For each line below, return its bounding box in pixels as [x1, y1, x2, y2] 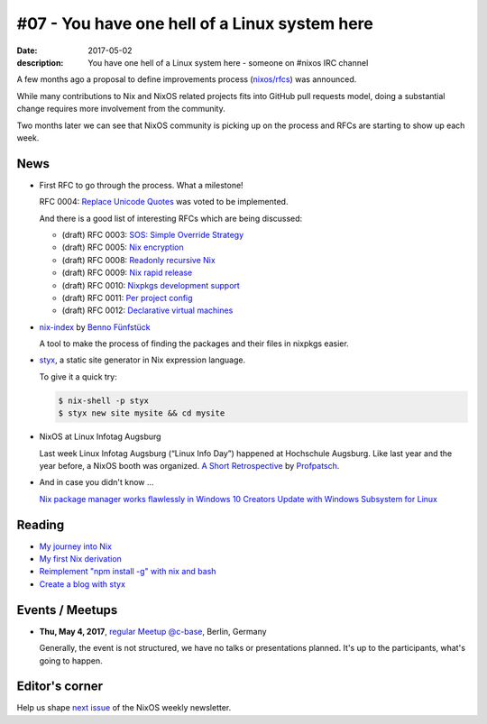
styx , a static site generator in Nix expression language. [39, 354, 246, 365]
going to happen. [39, 655, 103, 666]
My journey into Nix [39, 541, 113, 552]
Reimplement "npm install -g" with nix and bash [39, 566, 216, 577]
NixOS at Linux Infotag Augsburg [39, 431, 161, 442]
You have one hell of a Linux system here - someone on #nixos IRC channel [87, 57, 369, 68]
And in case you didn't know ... [39, 477, 154, 488]
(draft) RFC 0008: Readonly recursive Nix [61, 254, 216, 265]
